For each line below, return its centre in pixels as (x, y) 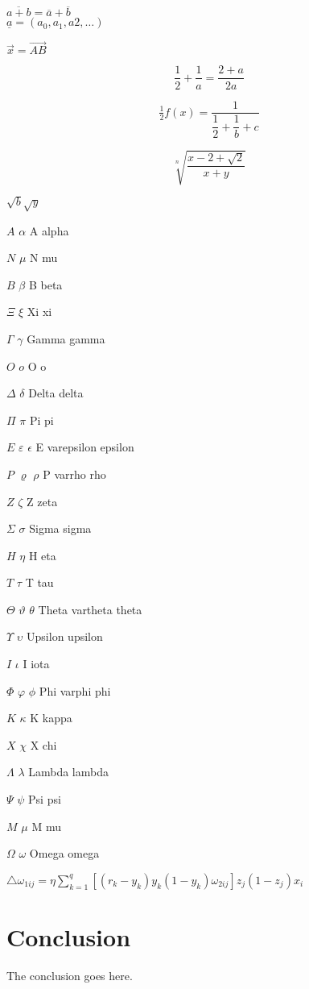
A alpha (49, 230)
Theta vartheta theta (90, 609)
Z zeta (42, 501)
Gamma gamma (66, 338)
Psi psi (45, 799)
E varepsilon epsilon (85, 447)
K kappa (51, 718)
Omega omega (64, 853)
